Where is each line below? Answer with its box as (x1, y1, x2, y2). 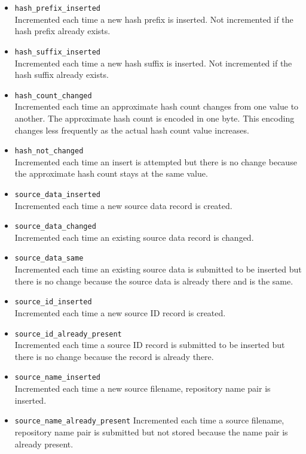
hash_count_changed (14, 91, 92, 100)
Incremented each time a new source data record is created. (14, 199, 232, 211)
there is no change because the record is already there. (14, 350, 214, 362)
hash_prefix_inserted (14, 4, 100, 13)
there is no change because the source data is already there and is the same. (14, 274, 293, 287)
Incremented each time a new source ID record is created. (14, 306, 226, 319)
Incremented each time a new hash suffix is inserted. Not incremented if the (14, 56, 292, 69)
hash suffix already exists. (14, 68, 109, 81)
